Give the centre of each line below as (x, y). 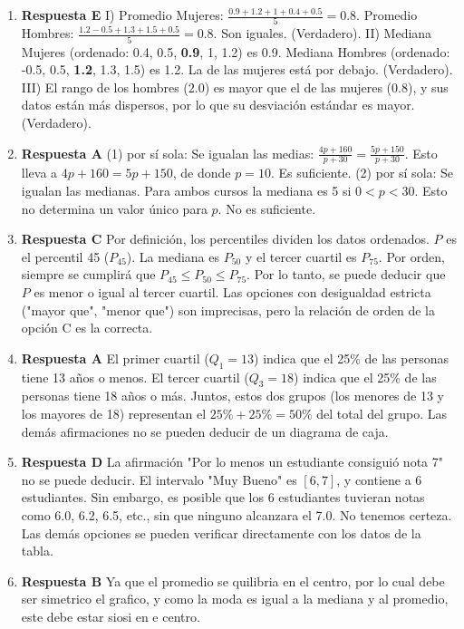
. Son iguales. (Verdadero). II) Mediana (323, 33)
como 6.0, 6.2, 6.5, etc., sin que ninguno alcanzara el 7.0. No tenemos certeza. (237, 514)
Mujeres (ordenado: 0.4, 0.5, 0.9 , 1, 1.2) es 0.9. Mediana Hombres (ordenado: (236, 51)
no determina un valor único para (114, 208)
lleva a (39, 173)
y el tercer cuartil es (301, 256)
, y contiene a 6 (379, 479)
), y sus (428, 87)
